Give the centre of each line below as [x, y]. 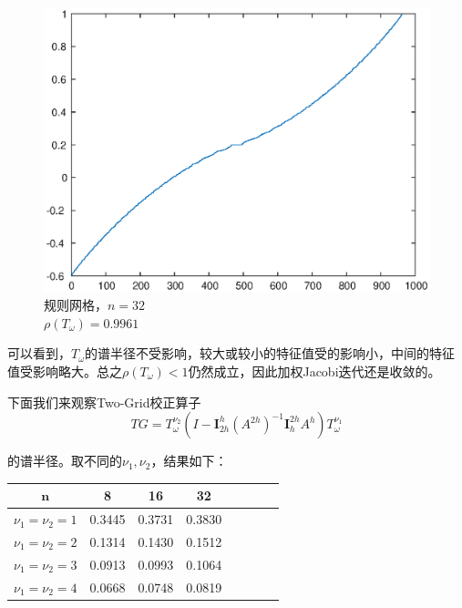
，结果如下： [189, 461]
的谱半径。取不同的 [65, 461]
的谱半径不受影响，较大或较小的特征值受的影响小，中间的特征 [270, 353]
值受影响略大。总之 [65, 371]
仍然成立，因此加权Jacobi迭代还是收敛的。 [314, 371]
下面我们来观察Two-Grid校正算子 [104, 402]
